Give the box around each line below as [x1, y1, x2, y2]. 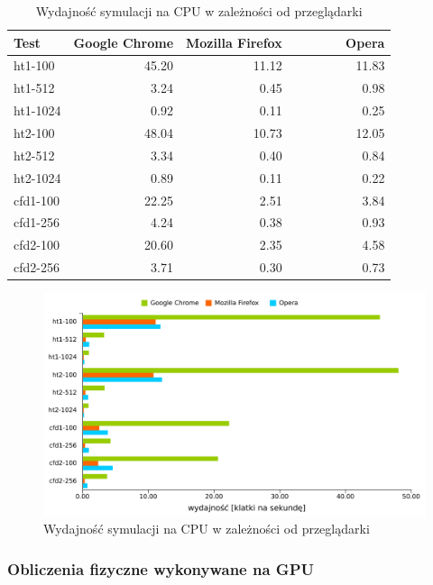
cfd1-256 [14, 213, 60, 232]
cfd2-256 [14, 258, 60, 277]
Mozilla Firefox [186, 32, 282, 51]
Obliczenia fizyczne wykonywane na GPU [7, 557, 314, 580]
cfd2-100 [14, 235, 60, 254]
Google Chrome [73, 32, 174, 51]
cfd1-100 [14, 190, 60, 209]
